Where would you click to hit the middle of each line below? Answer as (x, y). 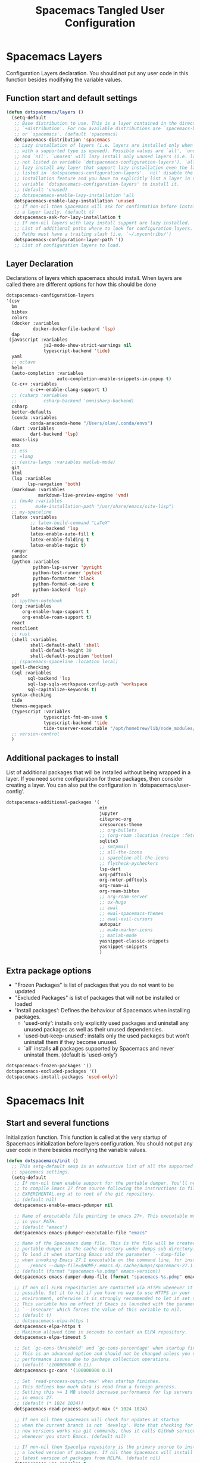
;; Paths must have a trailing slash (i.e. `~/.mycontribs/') (93, 234)
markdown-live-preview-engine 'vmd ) (83, 495)
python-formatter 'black (63, 579)
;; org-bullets (118, 830)
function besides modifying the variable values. (64, 79)
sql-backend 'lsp (49, 678)
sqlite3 (109, 841)
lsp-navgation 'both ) (54, 484)
